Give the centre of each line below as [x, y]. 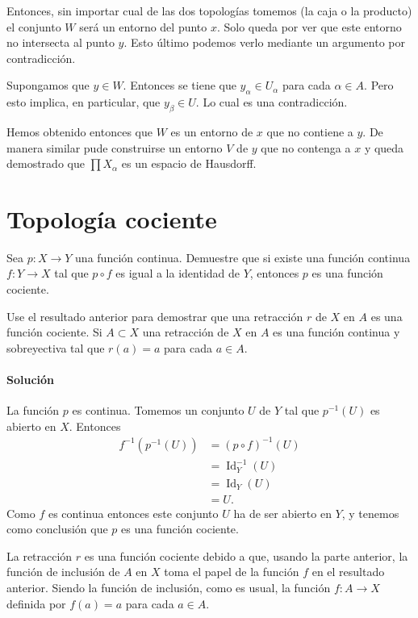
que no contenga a [306, 147]
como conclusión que [57, 529]
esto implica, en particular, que [84, 102]
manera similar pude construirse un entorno [115, 147]
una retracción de [186, 332]
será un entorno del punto [143, 26]
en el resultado [348, 572]
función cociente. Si [54, 332]
